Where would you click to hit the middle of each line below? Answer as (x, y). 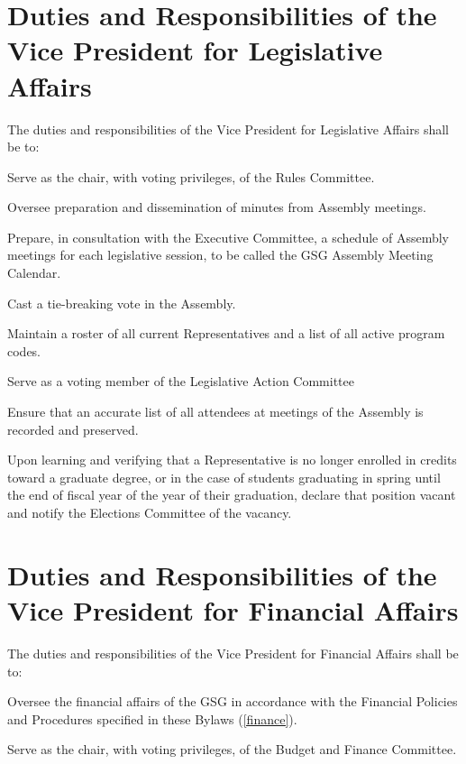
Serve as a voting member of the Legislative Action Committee (181, 381)
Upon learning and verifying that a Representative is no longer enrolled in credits (232, 460)
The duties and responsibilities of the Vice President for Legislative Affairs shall (228, 129)
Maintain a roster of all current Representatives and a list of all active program (226, 333)
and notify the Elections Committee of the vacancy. (150, 512)
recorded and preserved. (73, 429)
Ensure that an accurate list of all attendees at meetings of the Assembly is (215, 412)
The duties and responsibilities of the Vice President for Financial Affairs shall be (233, 653)
